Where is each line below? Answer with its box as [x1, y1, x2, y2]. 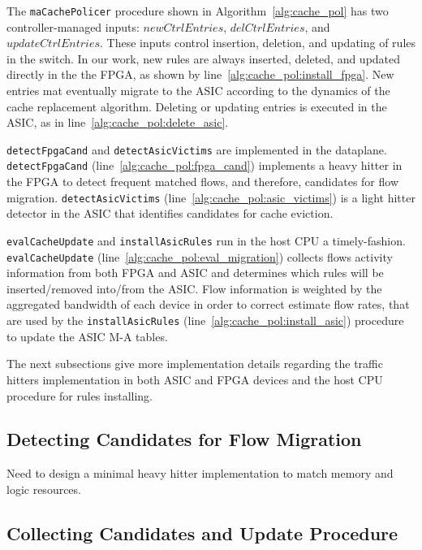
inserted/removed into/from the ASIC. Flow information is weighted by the [6, 279, 382, 297]
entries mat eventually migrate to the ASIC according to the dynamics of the [6, 82, 390, 99]
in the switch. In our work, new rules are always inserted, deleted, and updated [6, 50, 401, 67]
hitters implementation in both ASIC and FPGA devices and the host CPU [6, 370, 383, 388]
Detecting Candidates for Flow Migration [6, 427, 362, 452]
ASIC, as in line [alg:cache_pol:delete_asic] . [6, 114, 229, 131]
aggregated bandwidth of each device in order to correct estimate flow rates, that [6, 296, 410, 313]
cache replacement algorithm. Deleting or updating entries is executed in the [6, 97, 387, 115]
